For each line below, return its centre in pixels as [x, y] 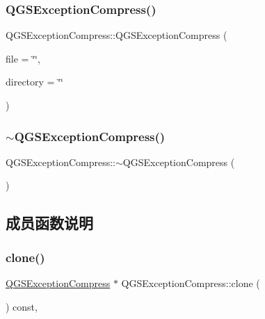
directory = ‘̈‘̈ [34, 82]
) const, [22, 306]
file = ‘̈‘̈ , [23, 58]
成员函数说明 [49, 223]
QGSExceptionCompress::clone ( [191, 283]
